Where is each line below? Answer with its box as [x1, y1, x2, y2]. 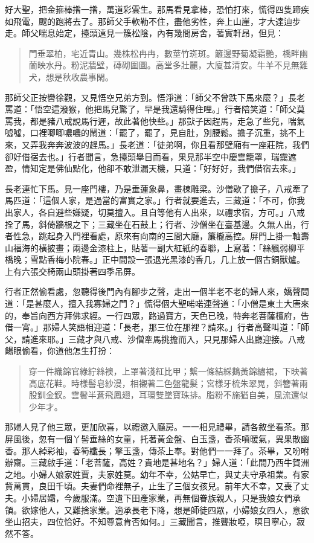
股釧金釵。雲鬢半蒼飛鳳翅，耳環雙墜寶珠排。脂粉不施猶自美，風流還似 [28, 388, 308, 401]
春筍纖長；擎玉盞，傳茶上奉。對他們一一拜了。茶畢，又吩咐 [72, 444, 309, 457]
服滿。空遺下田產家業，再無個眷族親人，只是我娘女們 [80, 491, 292, 504]
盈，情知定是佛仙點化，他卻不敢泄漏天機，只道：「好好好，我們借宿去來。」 [5, 162, 301, 175]
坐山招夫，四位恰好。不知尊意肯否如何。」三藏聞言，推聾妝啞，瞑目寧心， [5, 515, 296, 528]
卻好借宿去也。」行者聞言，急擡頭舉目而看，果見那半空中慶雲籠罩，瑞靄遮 [5, 150, 296, 162]
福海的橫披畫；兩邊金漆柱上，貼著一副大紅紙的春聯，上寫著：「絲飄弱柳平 [13, 241, 305, 254]
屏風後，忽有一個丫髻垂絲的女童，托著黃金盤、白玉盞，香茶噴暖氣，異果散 [5, 432, 301, 445]
